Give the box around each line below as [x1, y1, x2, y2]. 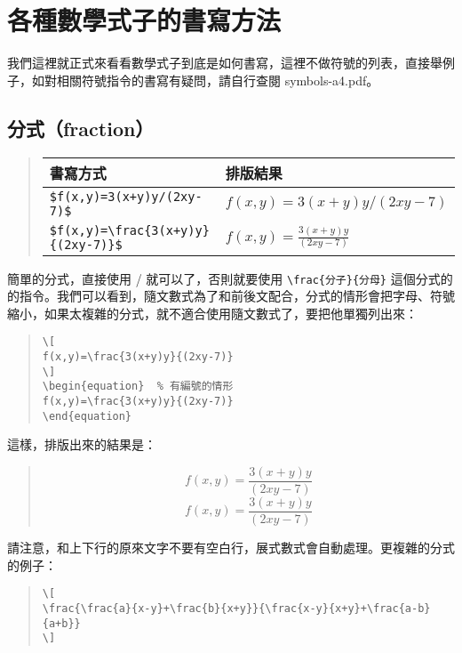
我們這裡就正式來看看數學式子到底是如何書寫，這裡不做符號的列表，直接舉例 [7, 53, 455, 72]
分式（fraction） [7, 114, 155, 141]
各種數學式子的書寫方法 [7, 2, 282, 38]
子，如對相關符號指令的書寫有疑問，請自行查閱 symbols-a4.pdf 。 [7, 70, 379, 89]
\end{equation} [42, 409, 132, 423]
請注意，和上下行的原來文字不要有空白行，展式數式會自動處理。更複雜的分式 [7, 538, 455, 557]
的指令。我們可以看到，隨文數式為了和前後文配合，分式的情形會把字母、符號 [7, 286, 455, 305]
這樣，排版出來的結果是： [7, 435, 156, 454]
